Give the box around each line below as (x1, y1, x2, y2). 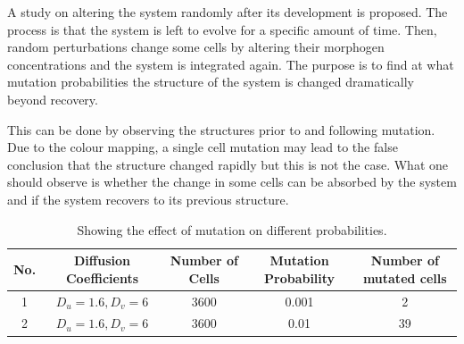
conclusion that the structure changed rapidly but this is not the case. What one (7, 155, 449, 173)
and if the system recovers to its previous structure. (7, 189, 289, 208)
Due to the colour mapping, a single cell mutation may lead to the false (7, 138, 398, 156)
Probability (264, 268, 336, 287)
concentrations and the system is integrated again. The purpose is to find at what (7, 55, 454, 73)
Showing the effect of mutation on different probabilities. (77, 220, 387, 239)
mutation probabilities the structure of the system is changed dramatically (7, 72, 414, 91)
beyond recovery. (7, 89, 98, 108)
